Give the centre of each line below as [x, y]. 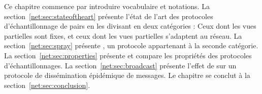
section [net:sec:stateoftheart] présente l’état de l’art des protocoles [109, 16]
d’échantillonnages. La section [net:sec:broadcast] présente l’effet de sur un [120, 65]
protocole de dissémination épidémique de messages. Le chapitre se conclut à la [127, 75]
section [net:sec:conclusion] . [47, 85]
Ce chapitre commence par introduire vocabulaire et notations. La [107, 6]
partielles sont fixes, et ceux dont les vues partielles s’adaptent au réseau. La [123, 35]
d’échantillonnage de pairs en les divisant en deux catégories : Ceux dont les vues [130, 26]
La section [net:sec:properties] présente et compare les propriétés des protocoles [128, 55]
